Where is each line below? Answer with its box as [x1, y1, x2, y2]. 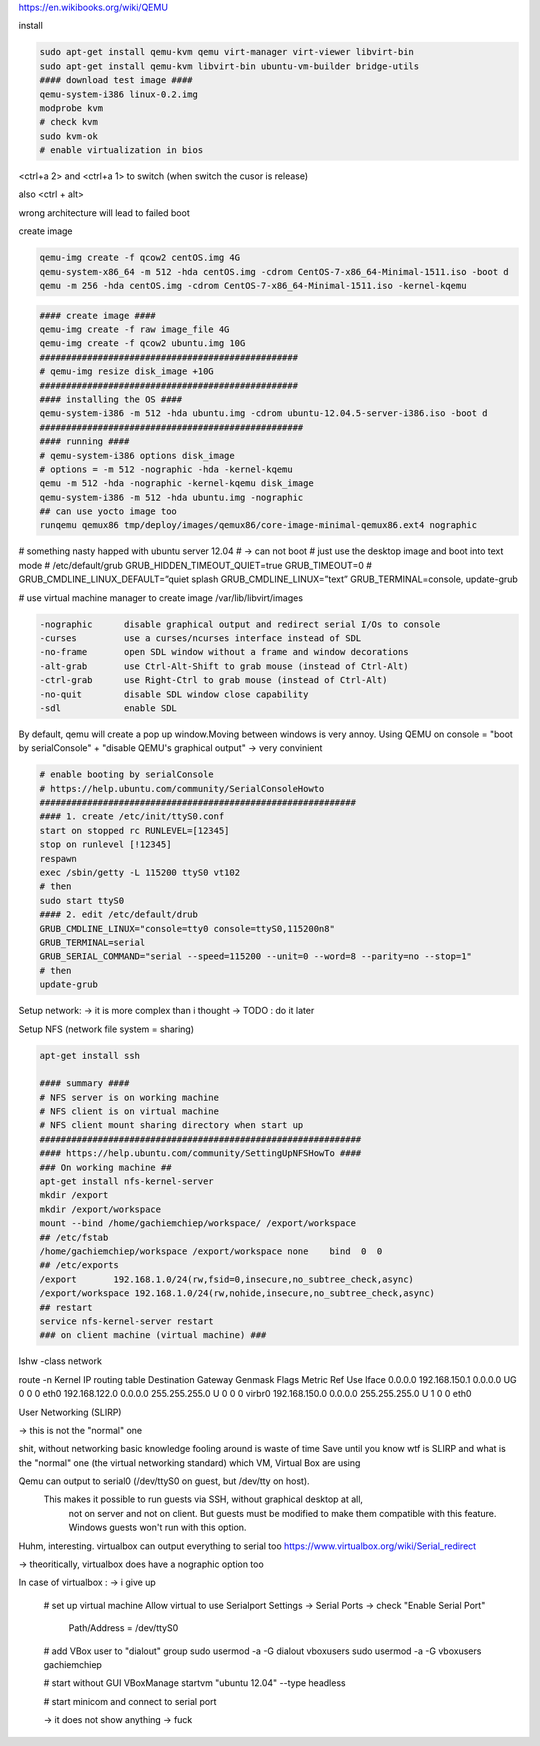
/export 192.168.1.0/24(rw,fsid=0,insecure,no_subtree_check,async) [39, 1273, 415, 1285]
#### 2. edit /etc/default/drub [39, 909, 199, 920]
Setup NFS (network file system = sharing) [18, 1023, 195, 1035]
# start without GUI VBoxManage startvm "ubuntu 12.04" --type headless [43, 1677, 346, 1689]
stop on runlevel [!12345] [39, 839, 172, 850]
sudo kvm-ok [39, 130, 99, 142]
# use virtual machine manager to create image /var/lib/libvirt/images [18, 591, 304, 604]
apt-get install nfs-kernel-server [39, 1176, 214, 1187]
